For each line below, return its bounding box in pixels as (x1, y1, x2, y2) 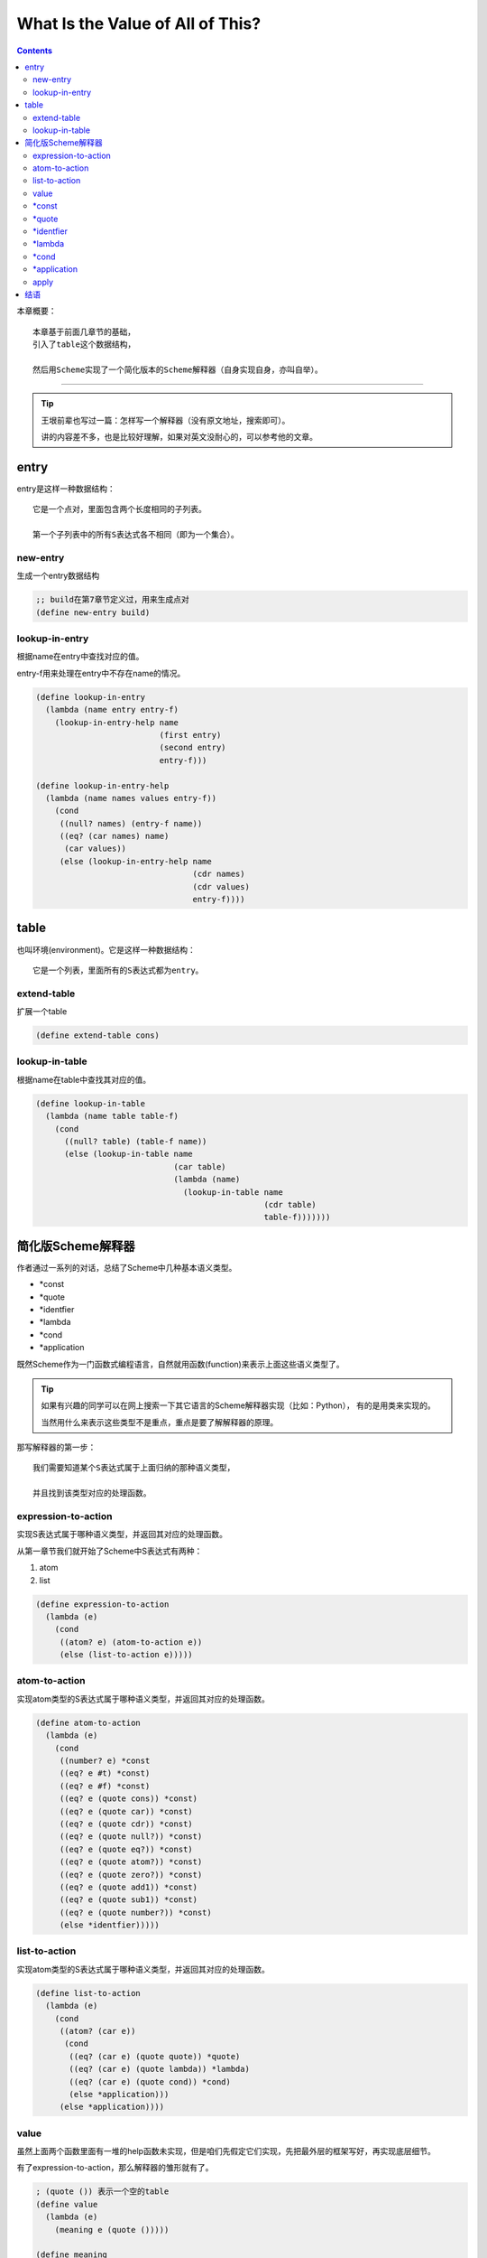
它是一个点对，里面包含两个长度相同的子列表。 (32, 504, 207, 515)
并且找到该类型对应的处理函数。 (32, 1488, 152, 1498)
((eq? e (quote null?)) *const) (59, 1832, 203, 1842)
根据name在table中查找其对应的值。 (16, 1074, 152, 1085)
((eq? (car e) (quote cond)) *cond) (69, 2076, 232, 2086)
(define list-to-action (35, 1988, 142, 1998)
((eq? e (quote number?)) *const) (59, 1907, 212, 1917)
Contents (16, 45, 53, 56)
